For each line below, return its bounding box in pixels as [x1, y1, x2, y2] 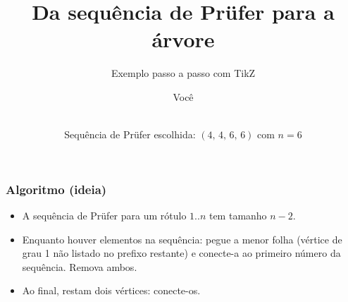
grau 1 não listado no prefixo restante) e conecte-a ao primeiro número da [22, 246, 341, 260]
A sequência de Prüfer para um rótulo [22, 207, 187, 222]
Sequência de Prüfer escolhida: [64, 127, 196, 142]
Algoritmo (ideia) [6, 180, 107, 198]
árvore [151, 25, 215, 54]
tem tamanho [209, 207, 267, 222]
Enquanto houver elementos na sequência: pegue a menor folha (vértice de [22, 231, 342, 246]
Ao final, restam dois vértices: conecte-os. [22, 283, 201, 298]
